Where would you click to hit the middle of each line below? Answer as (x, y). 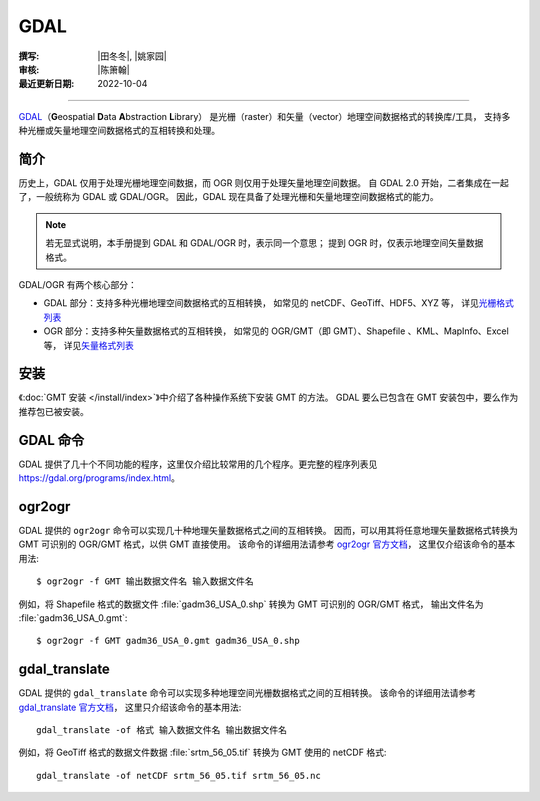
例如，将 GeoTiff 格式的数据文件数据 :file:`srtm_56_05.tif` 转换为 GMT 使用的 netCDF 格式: (202, 752)
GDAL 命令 (51, 440)
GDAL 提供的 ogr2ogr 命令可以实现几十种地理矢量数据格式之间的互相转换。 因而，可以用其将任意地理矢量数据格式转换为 (268, 531)
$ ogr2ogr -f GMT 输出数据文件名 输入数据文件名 (145, 581)
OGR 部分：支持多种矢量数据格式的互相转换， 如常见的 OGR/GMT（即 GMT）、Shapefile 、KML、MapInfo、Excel (276, 331)
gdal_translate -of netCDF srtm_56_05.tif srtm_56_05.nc (179, 775)
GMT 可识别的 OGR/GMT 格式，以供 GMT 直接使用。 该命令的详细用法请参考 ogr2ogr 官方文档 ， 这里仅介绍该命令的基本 (267, 544)
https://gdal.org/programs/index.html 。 (99, 478)
